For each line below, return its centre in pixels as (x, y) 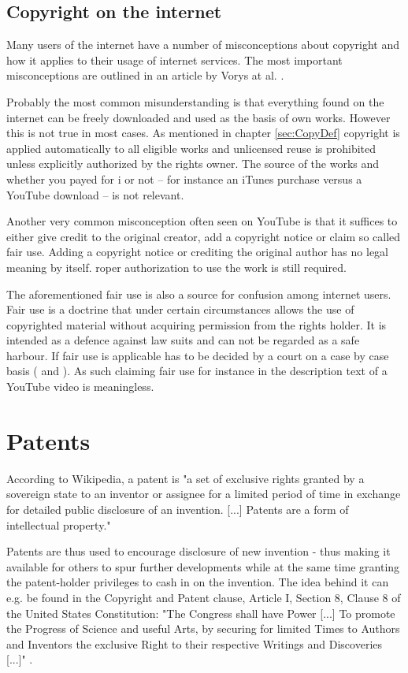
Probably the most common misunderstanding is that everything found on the (195, 101)
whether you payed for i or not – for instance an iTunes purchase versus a (184, 178)
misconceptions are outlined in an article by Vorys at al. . (145, 75)
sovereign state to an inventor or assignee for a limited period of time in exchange (204, 494)
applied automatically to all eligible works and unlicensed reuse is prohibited (191, 148)
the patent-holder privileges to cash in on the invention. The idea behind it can (198, 582)
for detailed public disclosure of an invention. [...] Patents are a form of (178, 509)
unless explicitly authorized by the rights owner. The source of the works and (193, 164)
